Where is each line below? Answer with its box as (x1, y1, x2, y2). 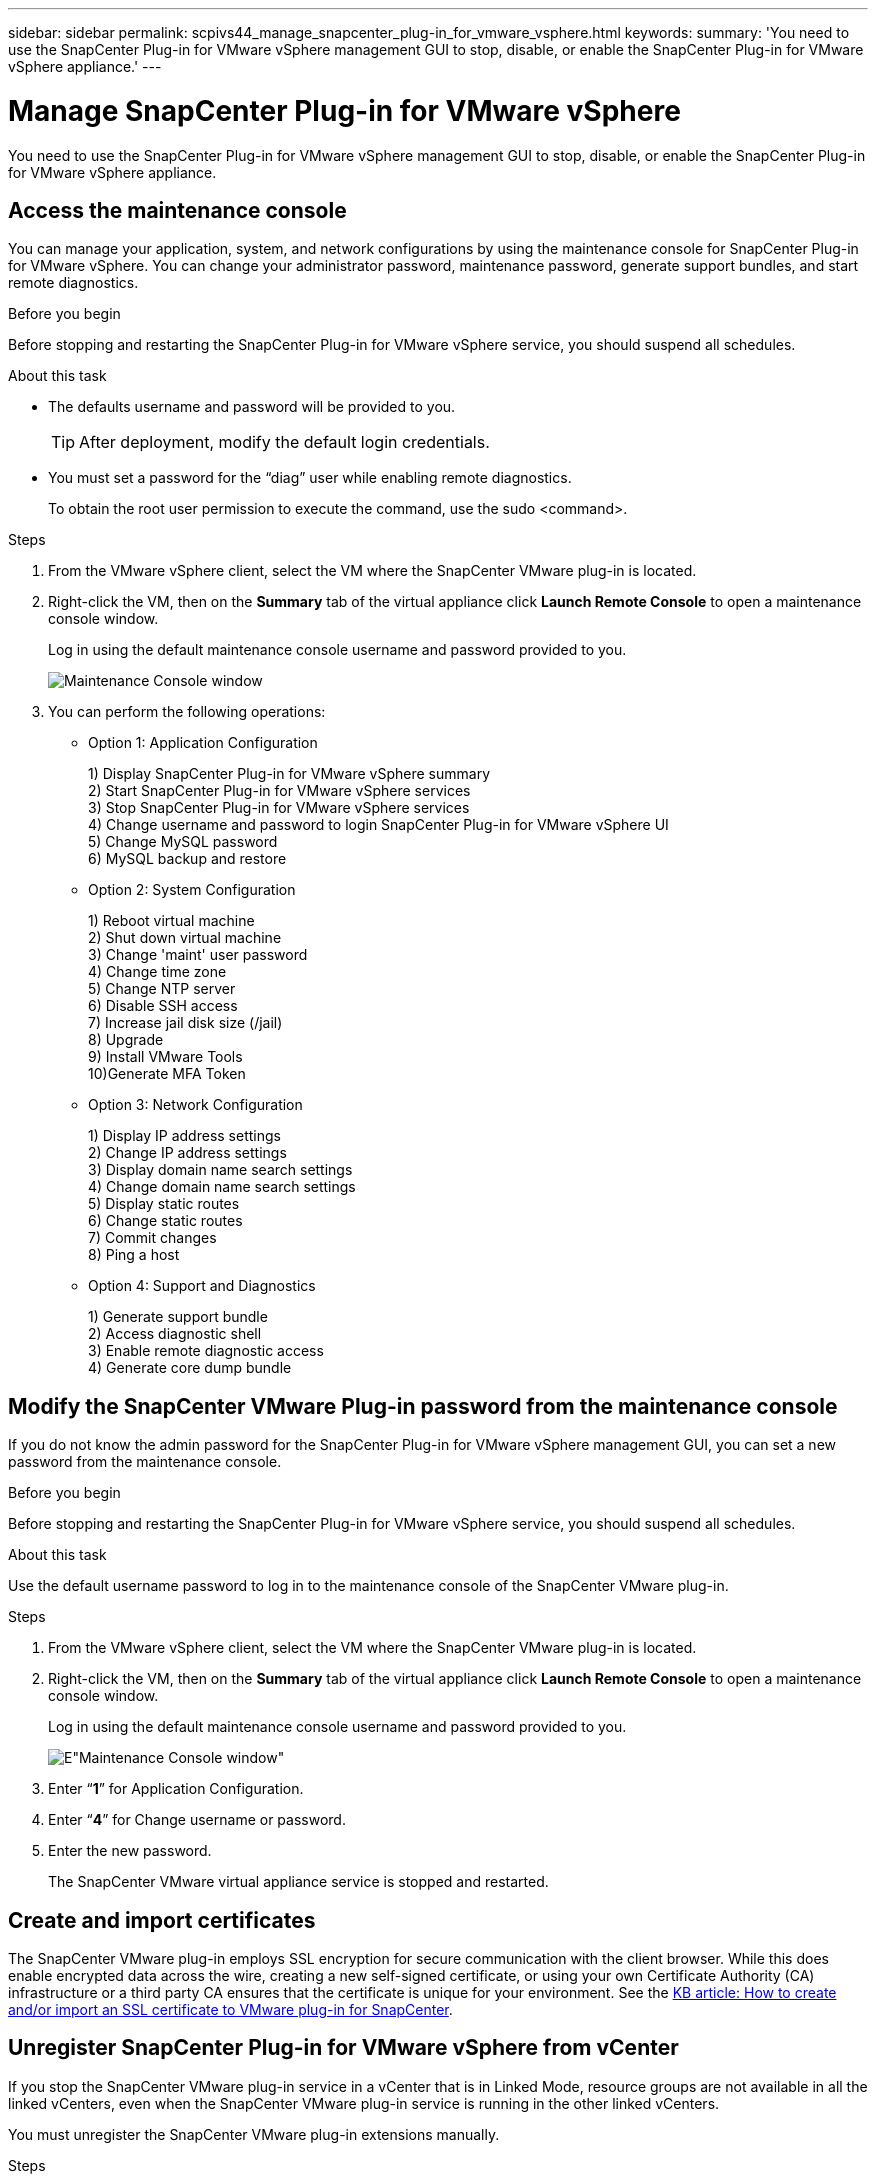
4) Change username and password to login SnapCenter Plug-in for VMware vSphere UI (88, 816, 669, 834)
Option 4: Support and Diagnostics (88, 1277, 316, 1295)
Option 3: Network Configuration (88, 1096, 303, 1114)
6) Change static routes (88, 1212, 243, 1230)
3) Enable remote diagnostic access (88, 1342, 324, 1360)
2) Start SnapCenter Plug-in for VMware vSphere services (88, 782, 471, 800)
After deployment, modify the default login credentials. (79, 432, 490, 453)
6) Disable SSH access (88, 997, 238, 1015)
